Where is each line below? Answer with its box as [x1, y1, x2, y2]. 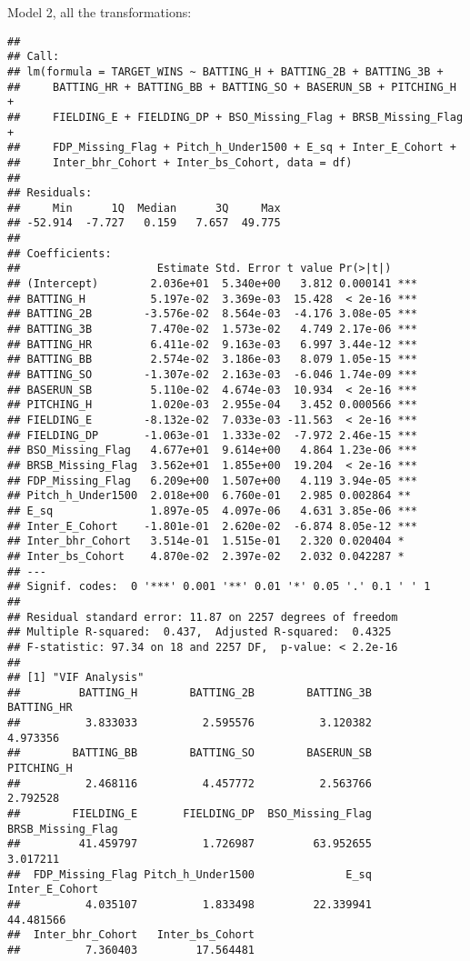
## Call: [7, 50, 60, 64]
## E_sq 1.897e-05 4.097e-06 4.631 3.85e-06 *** [7, 504, 418, 517]
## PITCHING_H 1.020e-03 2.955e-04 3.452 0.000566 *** [7, 398, 418, 412]
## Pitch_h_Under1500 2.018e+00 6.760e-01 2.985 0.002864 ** [7, 489, 411, 503]
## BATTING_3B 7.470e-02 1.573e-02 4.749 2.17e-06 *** [7, 323, 418, 336]
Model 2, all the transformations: [7, 3, 192, 21]
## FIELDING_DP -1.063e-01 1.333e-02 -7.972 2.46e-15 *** [7, 428, 418, 442]
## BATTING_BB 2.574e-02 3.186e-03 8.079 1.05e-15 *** [7, 353, 418, 366]
